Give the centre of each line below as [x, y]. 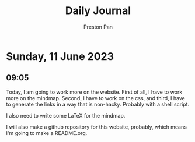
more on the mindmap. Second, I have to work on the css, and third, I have [95, 98]
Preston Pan [98, 27]
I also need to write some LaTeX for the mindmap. [66, 115]
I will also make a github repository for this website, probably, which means [96, 127]
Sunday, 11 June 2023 [60, 56]
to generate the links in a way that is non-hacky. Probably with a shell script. [98, 104]
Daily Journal [98, 11]
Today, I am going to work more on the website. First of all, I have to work [94, 92]
